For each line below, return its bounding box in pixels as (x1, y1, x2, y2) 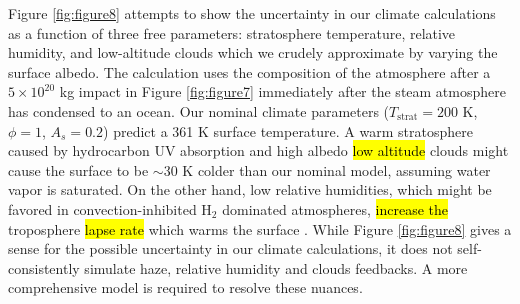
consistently (8, 257, 80, 278)
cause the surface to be (8, 159, 149, 180)
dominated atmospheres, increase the (222, 198, 449, 219)
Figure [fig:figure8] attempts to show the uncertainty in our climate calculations (8, 3, 496, 23)
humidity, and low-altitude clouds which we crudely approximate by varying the (8, 42, 498, 63)
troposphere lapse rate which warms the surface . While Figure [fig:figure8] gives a (8, 218, 512, 239)
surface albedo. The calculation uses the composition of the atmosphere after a (8, 61, 491, 82)
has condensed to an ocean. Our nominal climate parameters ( (8, 100, 390, 121)
